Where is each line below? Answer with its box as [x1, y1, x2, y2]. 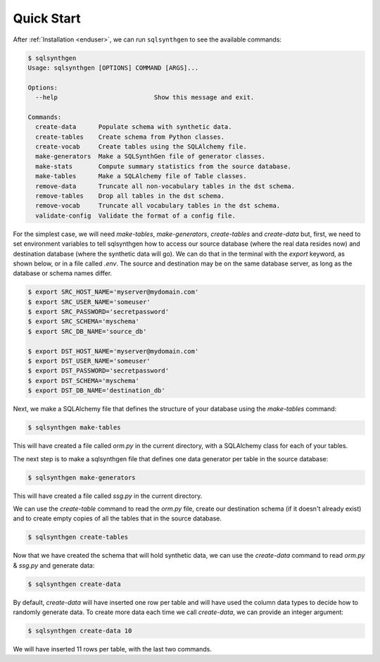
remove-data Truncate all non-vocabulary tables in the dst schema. [35, 182, 296, 190]
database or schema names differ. [13, 269, 113, 277]
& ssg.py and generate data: [13, 561, 95, 570]
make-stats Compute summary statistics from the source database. [35, 162, 292, 170]
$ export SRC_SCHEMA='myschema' [27, 318, 140, 325]
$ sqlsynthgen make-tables [27, 423, 121, 432]
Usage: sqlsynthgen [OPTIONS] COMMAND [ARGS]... [27, 63, 199, 72]
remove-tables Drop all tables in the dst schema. [35, 192, 225, 200]
